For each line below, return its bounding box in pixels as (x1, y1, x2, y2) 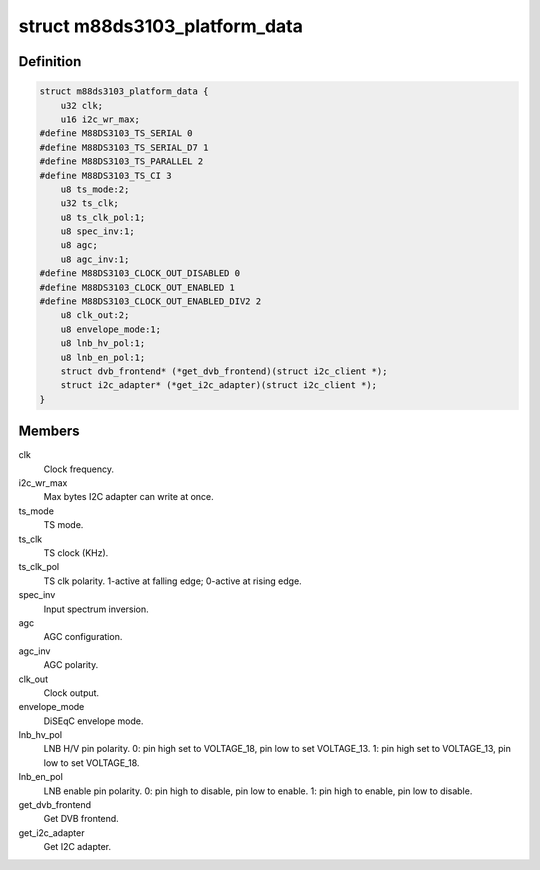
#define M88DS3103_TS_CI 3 (39, 170, 172, 181)
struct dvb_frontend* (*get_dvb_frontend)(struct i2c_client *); (60, 365, 388, 377)
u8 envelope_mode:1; (60, 323, 162, 335)
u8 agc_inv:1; (60, 253, 130, 265)
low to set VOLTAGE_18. (43, 756, 140, 769)
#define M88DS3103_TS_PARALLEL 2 (39, 156, 204, 167)
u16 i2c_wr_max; (60, 113, 140, 125)
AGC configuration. (43, 631, 123, 643)
